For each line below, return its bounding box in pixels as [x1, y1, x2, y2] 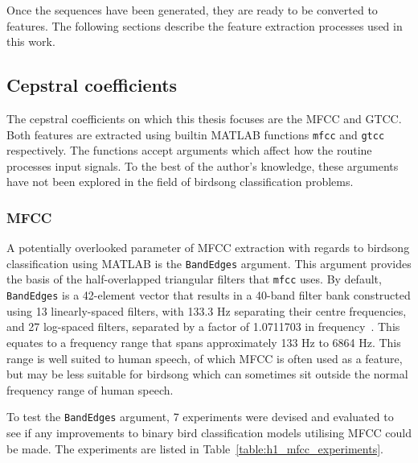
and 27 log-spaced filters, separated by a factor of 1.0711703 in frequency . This [6, 318, 400, 335]
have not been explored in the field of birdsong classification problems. [6, 173, 354, 190]
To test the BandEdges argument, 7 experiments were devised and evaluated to [6, 408, 394, 425]
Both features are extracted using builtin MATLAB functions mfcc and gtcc [6, 126, 385, 143]
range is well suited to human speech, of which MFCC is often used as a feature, [6, 349, 403, 366]
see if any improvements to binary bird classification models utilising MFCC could [6, 424, 412, 441]
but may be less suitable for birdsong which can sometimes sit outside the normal [6, 366, 408, 382]
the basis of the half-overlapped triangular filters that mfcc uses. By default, [6, 271, 382, 287]
